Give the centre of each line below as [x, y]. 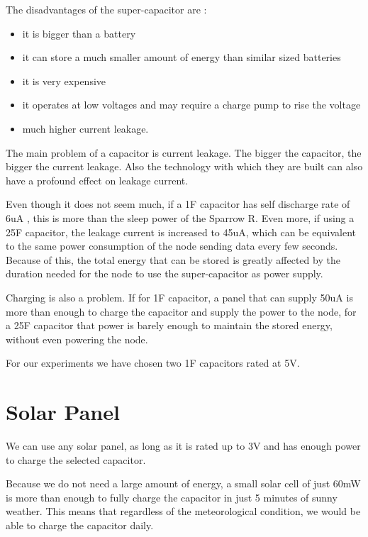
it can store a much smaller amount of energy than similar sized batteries [182, 57]
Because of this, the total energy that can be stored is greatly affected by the [173, 259]
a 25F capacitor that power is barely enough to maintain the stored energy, [169, 325]
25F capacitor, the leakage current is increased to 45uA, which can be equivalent [181, 232]
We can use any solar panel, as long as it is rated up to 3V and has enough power [183, 445]
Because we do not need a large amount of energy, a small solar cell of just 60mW [183, 483]
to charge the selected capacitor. [76, 459]
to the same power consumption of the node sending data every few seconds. [172, 246]
